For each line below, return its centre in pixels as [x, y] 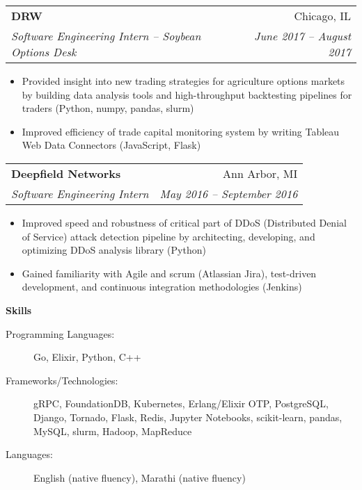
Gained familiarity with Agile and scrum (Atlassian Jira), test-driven [169, 273]
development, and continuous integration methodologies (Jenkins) [162, 287]
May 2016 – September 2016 [229, 193]
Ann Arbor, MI [260, 173]
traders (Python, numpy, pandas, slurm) [108, 108]
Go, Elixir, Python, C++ [87, 357]
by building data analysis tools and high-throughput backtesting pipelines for [187, 94]
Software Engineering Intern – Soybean [106, 36]
